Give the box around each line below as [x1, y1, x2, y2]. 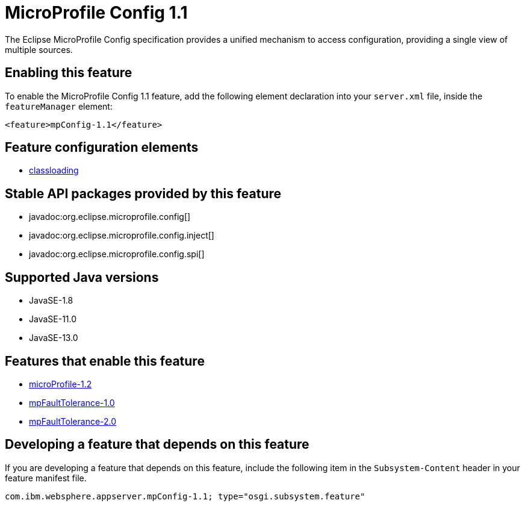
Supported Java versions [5, 269, 159, 285]
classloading [29, 165, 79, 176]
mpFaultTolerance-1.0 [29, 397, 115, 408]
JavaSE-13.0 [29, 333, 78, 343]
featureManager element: [5, 101, 113, 111]
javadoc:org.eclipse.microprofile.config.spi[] [29, 249, 205, 260]
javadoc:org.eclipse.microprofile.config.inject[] [29, 230, 214, 241]
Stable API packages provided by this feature [5, 186, 282, 201]
